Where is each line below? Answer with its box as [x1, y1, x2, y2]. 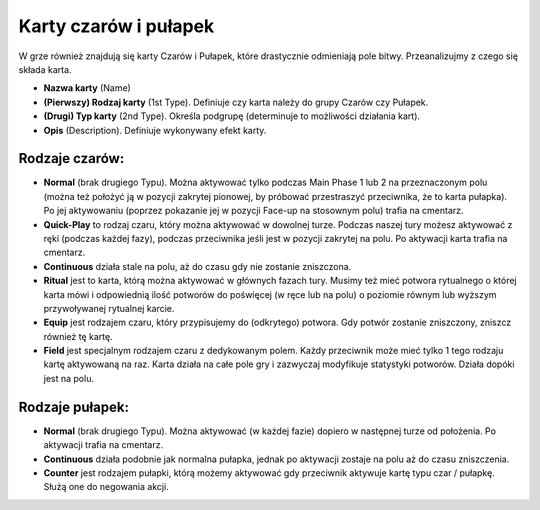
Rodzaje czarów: [18, 150, 125, 167]
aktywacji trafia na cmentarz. [43, 439, 164, 451]
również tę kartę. [43, 330, 114, 342]
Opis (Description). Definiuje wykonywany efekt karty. [43, 124, 267, 136]
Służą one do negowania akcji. [43, 481, 169, 493]
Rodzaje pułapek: [18, 398, 130, 415]
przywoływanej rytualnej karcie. [43, 302, 175, 314]
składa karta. [18, 63, 72, 75]
